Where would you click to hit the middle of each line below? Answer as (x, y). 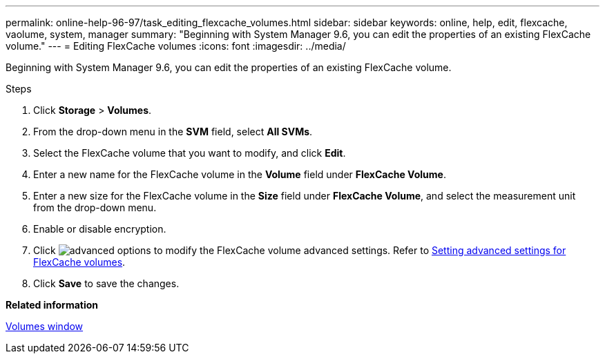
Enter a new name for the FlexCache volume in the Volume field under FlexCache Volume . (240, 174)
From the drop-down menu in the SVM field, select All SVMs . (173, 132)
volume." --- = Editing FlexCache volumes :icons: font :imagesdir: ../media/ (176, 46)
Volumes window (45, 326)
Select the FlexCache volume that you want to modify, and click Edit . (190, 153)
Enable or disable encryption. (100, 229)
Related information (52, 305)
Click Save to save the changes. (106, 283)
